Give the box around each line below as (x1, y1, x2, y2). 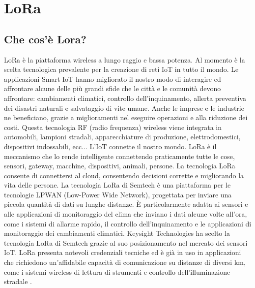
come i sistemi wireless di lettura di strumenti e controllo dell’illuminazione (4, 266, 230, 277)
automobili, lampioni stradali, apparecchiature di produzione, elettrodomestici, (4, 131, 241, 142)
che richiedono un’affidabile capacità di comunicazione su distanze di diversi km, (4, 257, 246, 267)
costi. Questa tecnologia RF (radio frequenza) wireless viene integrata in (4, 122, 222, 132)
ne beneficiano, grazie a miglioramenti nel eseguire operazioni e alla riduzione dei (4, 112, 248, 123)
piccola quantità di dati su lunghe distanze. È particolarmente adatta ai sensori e (4, 199, 248, 209)
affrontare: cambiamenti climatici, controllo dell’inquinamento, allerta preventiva (4, 93, 246, 103)
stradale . (4, 276, 32, 287)
